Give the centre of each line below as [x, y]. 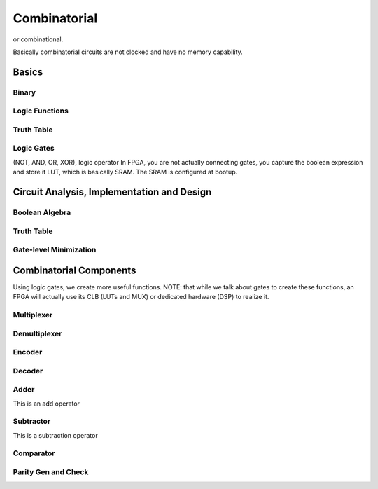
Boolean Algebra [42, 212]
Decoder [28, 371]
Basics [28, 72]
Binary [24, 92]
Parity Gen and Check [51, 472]
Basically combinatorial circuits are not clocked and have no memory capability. [128, 52]
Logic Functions [41, 111]
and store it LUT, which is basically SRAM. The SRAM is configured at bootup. [125, 172]
